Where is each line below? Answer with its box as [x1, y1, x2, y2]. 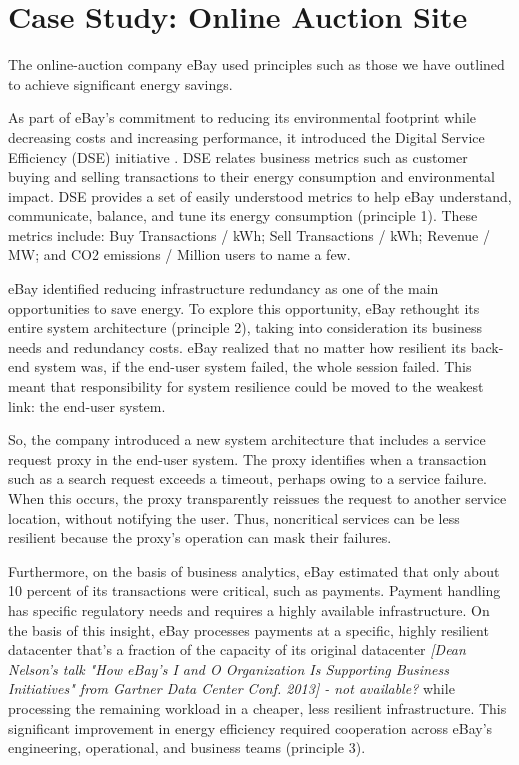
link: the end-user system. [8, 395, 166, 416]
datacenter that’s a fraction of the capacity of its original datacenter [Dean [8, 639, 466, 660]
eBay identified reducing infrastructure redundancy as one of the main [8, 278, 439, 299]
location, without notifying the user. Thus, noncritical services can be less [8, 507, 460, 528]
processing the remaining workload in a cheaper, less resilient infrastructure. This [8, 697, 507, 718]
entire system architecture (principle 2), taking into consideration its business [8, 317, 483, 338]
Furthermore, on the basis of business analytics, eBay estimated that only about [8, 560, 500, 581]
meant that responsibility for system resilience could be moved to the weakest [8, 376, 484, 397]
